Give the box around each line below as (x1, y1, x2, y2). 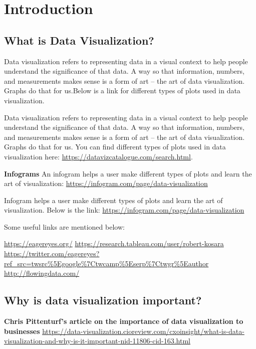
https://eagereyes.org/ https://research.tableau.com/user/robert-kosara (4, 238, 224, 249)
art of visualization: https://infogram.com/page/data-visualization (4, 178, 208, 189)
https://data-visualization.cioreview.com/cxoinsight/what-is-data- (42, 325, 244, 336)
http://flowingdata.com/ (4, 268, 80, 278)
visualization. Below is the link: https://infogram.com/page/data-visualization (4, 205, 244, 215)
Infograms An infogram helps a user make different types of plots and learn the (4, 168, 252, 179)
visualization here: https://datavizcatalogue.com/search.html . (4, 151, 193, 161)
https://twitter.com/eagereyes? (4, 248, 100, 259)
